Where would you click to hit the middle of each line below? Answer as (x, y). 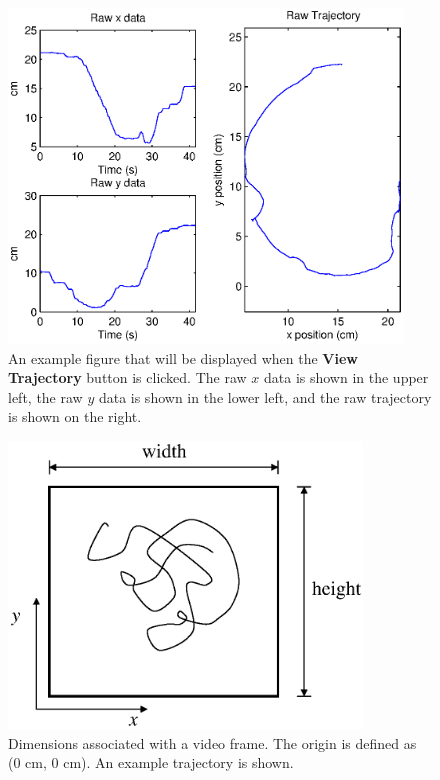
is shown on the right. (75, 416)
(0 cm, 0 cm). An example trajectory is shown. (151, 762)
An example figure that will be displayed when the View (183, 357)
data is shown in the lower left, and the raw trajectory (265, 396)
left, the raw (45, 396)
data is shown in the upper (346, 377)
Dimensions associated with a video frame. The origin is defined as (212, 742)
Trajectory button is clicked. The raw (127, 377)
